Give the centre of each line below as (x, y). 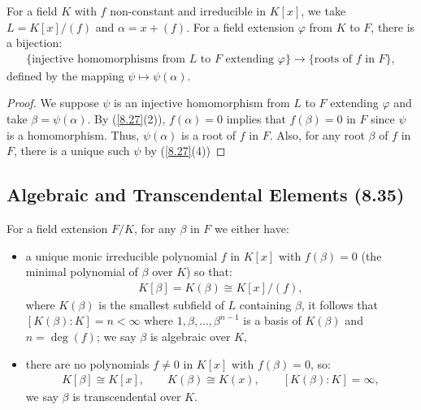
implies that (256, 119)
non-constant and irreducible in (188, 11)
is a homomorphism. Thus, (73, 134)
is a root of (209, 134)
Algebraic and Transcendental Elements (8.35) (206, 194)
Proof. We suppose (53, 103)
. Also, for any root (317, 134)
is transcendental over (127, 397)
